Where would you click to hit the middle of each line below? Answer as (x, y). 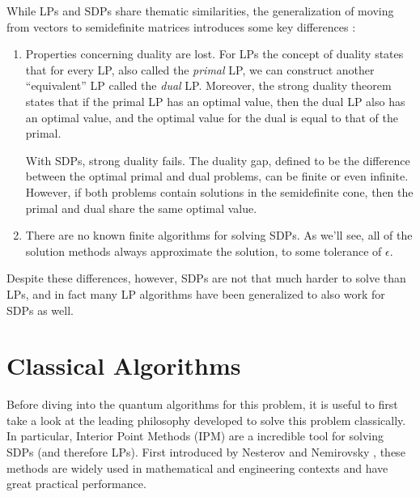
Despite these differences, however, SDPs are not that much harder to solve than (206, 278)
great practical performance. (76, 484)
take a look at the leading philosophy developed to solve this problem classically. (206, 420)
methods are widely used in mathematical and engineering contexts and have (197, 467)
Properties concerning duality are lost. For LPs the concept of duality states (214, 54)
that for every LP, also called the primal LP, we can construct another (200, 69)
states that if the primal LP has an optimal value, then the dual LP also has (215, 101)
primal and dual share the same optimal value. (141, 208)
